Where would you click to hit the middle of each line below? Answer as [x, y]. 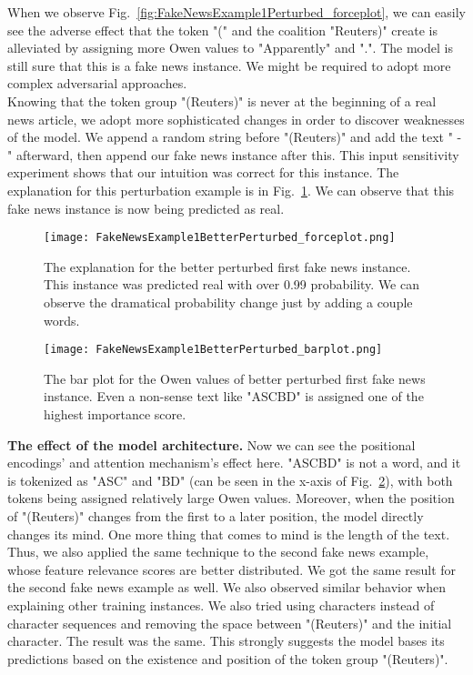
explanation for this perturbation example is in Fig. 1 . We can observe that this [231, 190]
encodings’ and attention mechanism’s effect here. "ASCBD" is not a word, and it [234, 463]
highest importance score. [115, 414]
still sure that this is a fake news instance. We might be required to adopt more [229, 65]
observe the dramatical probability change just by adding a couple [228, 302]
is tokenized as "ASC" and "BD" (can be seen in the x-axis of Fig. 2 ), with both [230, 480]
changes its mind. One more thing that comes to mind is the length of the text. [229, 534]
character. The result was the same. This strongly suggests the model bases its [226, 641]
